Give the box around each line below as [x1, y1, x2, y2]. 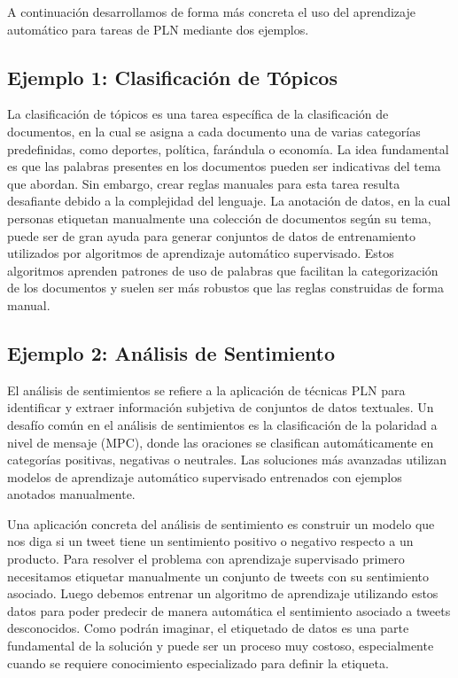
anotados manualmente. [7, 485, 136, 503]
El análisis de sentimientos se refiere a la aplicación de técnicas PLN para [7, 380, 406, 399]
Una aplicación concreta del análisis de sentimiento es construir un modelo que [7, 514, 435, 533]
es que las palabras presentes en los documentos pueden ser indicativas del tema [7, 157, 441, 175]
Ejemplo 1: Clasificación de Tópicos [7, 63, 338, 90]
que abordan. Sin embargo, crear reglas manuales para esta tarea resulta [7, 174, 400, 192]
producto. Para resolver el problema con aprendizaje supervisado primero [7, 549, 405, 568]
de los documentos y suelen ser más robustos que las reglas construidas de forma [7, 278, 444, 297]
